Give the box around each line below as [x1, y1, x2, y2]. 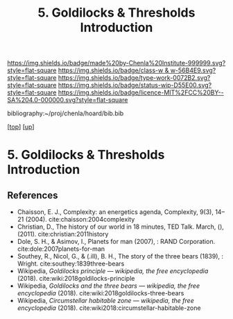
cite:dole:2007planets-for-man [17, 245, 105, 253]
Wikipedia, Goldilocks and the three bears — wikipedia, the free [17, 281, 200, 290]
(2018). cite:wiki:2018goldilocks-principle [17, 275, 135, 283]
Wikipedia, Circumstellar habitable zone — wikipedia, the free [17, 297, 194, 305]
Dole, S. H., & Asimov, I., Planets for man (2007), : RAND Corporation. [17, 238, 216, 246]
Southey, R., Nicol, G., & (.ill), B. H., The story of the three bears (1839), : [17, 252, 224, 261]
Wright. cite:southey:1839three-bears [17, 259, 125, 268]
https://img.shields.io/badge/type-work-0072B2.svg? [58, 74, 211, 82]
